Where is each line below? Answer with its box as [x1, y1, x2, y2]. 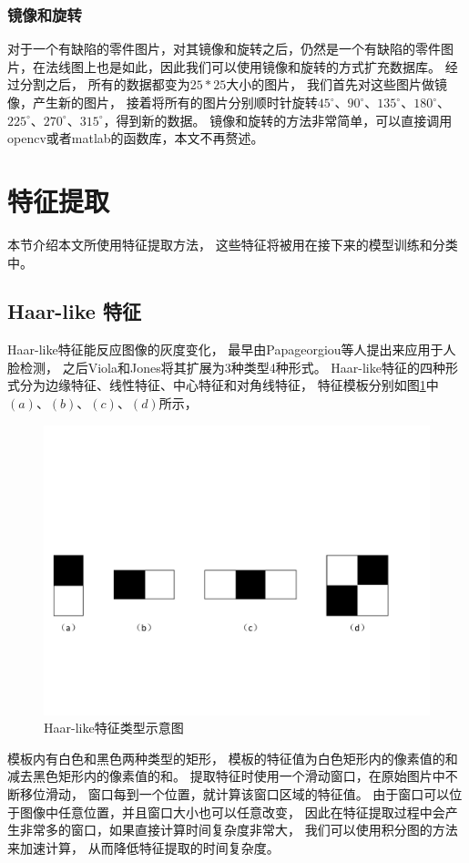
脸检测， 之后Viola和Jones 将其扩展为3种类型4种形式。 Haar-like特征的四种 [7, 357, 445, 376]
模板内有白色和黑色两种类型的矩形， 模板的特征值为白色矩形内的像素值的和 [7, 748, 458, 767]
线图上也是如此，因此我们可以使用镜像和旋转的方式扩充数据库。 [57, 57, 441, 76]
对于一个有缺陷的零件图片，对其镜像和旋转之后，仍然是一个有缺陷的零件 [7, 39, 441, 58]
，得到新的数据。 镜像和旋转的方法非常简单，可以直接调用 [103, 110, 453, 129]
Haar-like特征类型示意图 [44, 718, 184, 737]
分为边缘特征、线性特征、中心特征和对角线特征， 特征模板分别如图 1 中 [19, 375, 439, 395]
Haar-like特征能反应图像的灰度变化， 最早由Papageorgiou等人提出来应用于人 [7, 340, 456, 359]
